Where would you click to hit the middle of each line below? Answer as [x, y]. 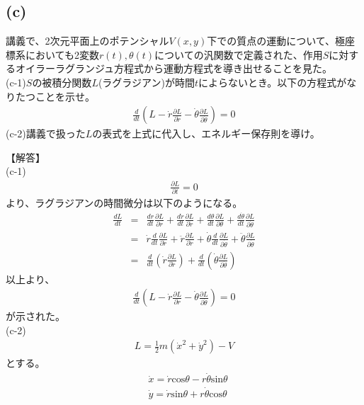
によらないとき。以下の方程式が [273, 82]
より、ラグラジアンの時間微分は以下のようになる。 [124, 202]
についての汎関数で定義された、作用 [239, 54]
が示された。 [35, 316]
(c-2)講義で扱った [46, 133]
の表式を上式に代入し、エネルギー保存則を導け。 [206, 133]
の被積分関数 [62, 82]
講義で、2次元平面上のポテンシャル [87, 41]
